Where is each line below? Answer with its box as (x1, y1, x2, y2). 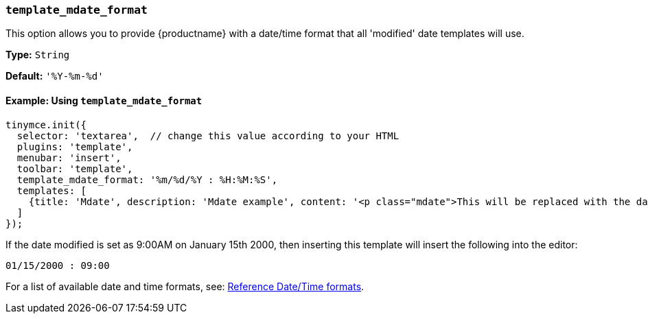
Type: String (5, 49, 70, 61)
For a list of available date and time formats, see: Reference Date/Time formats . (5, 280, 364, 292)
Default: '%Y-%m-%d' (5, 70, 104, 82)
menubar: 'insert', (16, 152, 121, 163)
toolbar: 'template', (16, 163, 133, 174)
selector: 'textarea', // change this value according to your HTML (16, 130, 400, 141)
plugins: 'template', (16, 141, 133, 152)
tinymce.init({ (5, 119, 87, 130)
